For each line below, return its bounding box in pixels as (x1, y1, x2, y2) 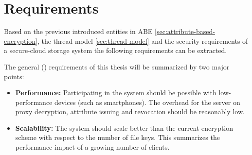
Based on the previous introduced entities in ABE (4, 26, 153, 36)
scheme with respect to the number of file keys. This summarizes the (15, 132, 220, 142)
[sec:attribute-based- (155, 26, 215, 36)
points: (4, 71, 24, 81)
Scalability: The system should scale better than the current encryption (15, 122, 234, 133)
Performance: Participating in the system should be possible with (15, 87, 216, 98)
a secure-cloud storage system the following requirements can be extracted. (4, 45, 227, 55)
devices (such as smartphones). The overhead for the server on (54, 97, 240, 107)
